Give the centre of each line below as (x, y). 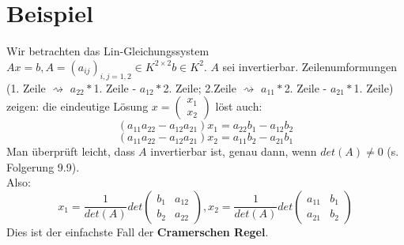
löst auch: (239, 106)
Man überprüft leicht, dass (71, 151)
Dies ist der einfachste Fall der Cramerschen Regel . (138, 231)
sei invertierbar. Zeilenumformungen (310, 66)
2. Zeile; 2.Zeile (200, 87)
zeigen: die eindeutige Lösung (77, 106)
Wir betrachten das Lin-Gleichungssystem (108, 51)
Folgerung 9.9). (43, 166)
